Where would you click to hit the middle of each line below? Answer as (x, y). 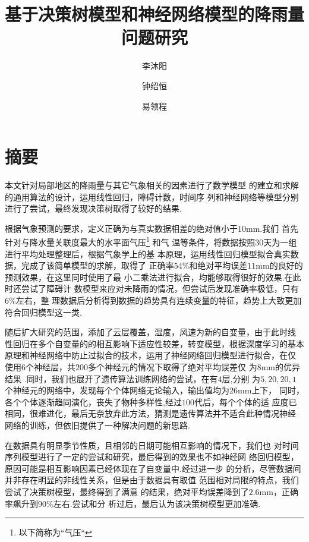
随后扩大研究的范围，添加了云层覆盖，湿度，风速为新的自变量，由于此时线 (150, 332)
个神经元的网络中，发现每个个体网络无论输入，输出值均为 (117, 390)
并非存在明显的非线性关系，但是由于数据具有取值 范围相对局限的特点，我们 (152, 480)
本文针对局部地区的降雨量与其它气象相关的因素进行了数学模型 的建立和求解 (152, 185)
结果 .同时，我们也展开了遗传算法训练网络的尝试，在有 (111, 378)
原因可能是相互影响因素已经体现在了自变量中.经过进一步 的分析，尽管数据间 (153, 468)
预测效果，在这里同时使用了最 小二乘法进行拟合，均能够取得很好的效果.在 (149, 277)
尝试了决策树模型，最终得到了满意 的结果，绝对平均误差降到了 (127, 491)
